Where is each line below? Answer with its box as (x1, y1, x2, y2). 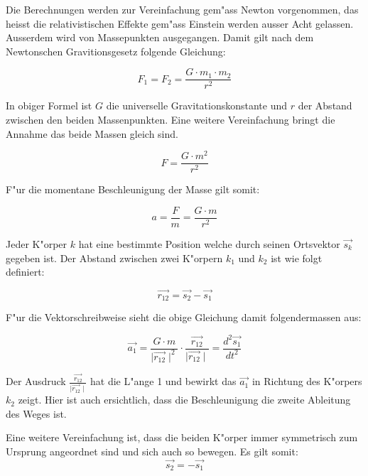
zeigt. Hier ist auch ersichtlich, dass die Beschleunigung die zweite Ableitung (18, 392, 351, 407)
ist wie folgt (271, 250, 323, 265)
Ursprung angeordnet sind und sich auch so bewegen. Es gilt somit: (6, 443, 298, 458)
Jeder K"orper (6, 237, 67, 251)
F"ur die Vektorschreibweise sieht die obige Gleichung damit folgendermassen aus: (6, 310, 362, 325)
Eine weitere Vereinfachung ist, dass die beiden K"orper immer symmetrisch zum (6, 430, 358, 445)
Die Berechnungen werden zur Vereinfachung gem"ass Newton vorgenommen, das (6, 2, 359, 16)
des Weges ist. (6, 406, 67, 421)
